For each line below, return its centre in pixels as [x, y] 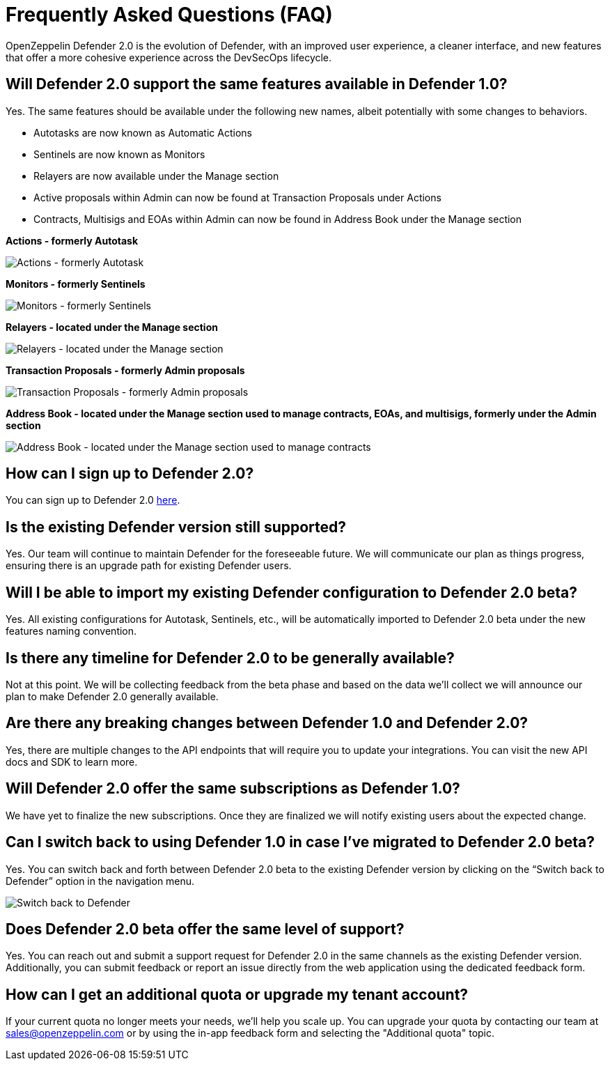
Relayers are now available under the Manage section [156, 176]
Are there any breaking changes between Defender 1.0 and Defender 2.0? [267, 723]
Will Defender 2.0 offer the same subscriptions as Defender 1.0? [233, 789]
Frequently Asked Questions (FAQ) [169, 15]
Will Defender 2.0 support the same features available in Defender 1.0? [257, 84]
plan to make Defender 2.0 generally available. [112, 696]
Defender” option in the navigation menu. [100, 881]
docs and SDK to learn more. [72, 762]
